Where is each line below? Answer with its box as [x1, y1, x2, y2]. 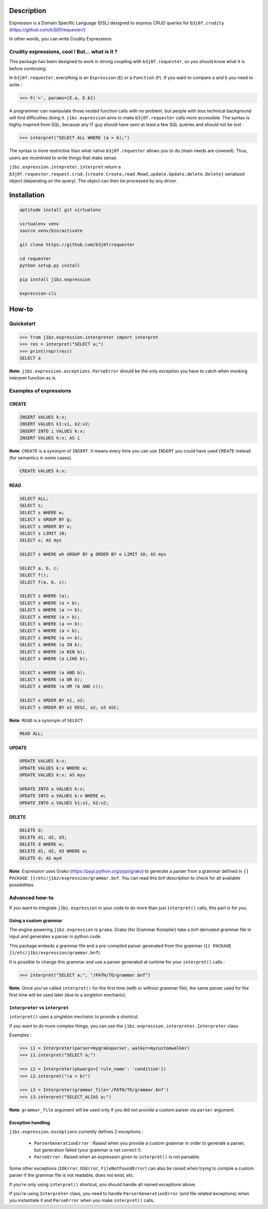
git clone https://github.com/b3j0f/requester [19, 242, 135, 247]
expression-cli [19, 290, 57, 296]
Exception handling [9, 1119, 50, 1125]
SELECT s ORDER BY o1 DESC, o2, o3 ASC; [19, 704, 119, 710]
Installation [9, 190, 45, 199]
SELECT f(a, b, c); [19, 579, 67, 585]
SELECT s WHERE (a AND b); [19, 669, 85, 675]
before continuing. [9, 65, 47, 72]
